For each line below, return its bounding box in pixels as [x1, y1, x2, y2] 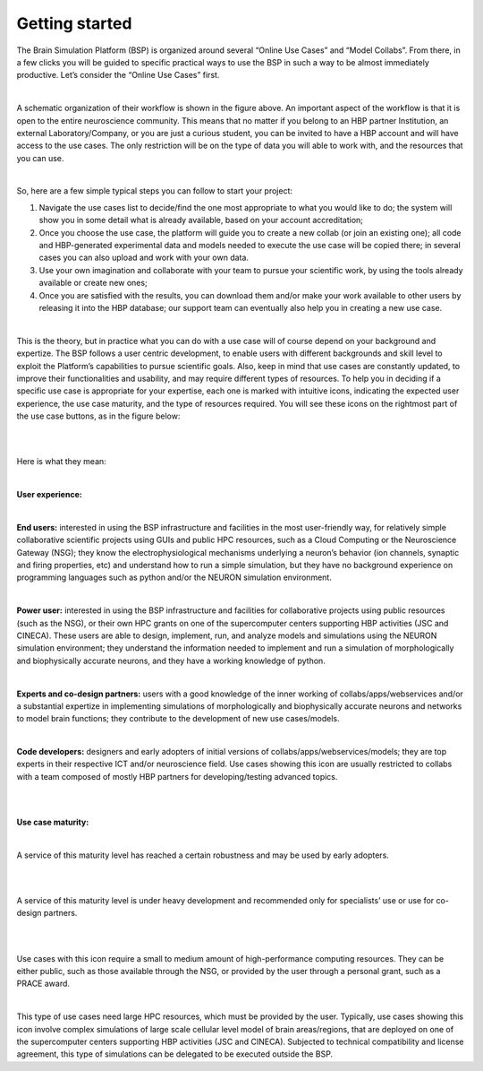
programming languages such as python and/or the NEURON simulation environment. [16, 572, 333, 583]
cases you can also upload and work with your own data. [38, 252, 250, 263]
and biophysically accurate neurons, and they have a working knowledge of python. [16, 655, 326, 666]
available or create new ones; [38, 278, 148, 289]
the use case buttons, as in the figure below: [16, 410, 181, 421]
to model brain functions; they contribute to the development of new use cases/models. [16, 713, 340, 724]
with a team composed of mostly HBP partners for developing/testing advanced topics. [16, 771, 338, 782]
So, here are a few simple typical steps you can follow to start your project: [16, 186, 293, 196]
